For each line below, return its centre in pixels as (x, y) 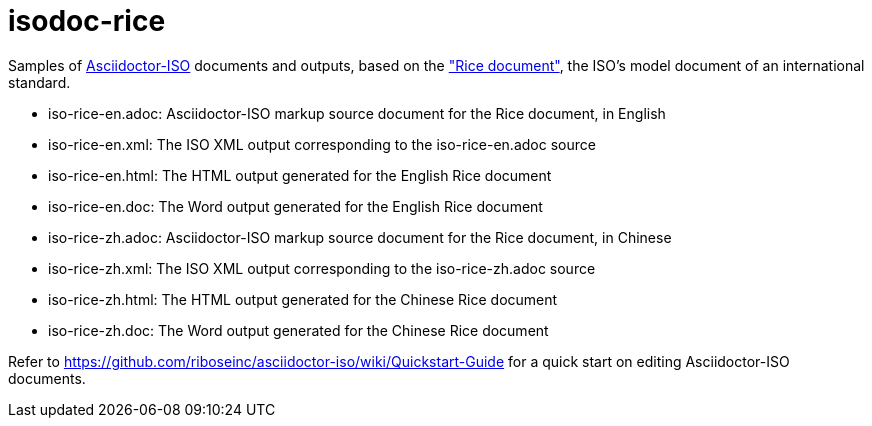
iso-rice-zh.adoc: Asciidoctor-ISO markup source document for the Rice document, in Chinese (360, 237)
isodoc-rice (87, 21)
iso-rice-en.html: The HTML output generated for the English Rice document (300, 175)
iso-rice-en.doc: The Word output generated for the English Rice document (295, 206)
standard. (39, 82)
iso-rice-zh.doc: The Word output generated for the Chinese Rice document (298, 330)
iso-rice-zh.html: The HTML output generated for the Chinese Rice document (303, 299)
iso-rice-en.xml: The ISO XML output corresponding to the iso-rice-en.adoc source (322, 144)
